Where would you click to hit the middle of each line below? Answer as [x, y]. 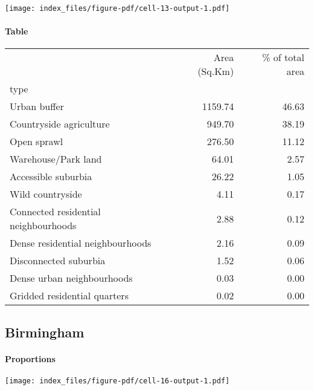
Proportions [30, 358]
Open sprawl [37, 141]
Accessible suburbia [51, 177]
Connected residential [55, 212]
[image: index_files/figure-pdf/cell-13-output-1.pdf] [117, 8]
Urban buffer [37, 106]
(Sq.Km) [216, 71]
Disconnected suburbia [58, 261]
